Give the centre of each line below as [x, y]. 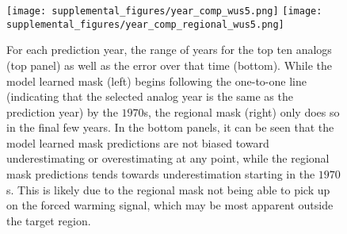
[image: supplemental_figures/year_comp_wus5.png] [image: [164, 11]
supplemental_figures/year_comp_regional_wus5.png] [145, 24]
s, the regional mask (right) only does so [242, 111]
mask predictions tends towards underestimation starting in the [161, 174]
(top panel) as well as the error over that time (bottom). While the [169, 65]
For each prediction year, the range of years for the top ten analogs [169, 50]
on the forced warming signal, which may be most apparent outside [170, 205]
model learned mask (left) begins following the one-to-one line [156, 81]
